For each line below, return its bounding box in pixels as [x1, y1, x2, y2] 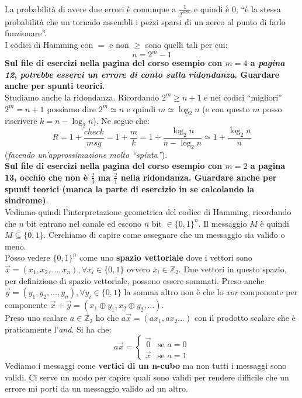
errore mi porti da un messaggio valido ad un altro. [5, 382, 188, 394]
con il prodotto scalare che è [194, 312, 296, 324]
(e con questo [202, 102, 250, 115]
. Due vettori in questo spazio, [178, 262, 287, 275]
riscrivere [5, 115, 37, 127]
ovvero [127, 262, 150, 275]
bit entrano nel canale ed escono [26, 217, 142, 229]
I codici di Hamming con [5, 39, 93, 51]
